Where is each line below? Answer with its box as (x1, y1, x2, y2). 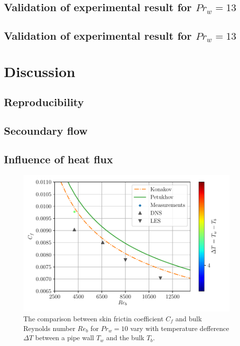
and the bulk (106, 332, 144, 343)
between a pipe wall (35, 332, 94, 343)
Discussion (4, 61, 75, 81)
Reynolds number (23, 323, 75, 333)
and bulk (175, 313, 202, 323)
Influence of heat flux (4, 151, 113, 166)
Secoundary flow (4, 123, 88, 138)
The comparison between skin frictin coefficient (23, 313, 164, 323)
